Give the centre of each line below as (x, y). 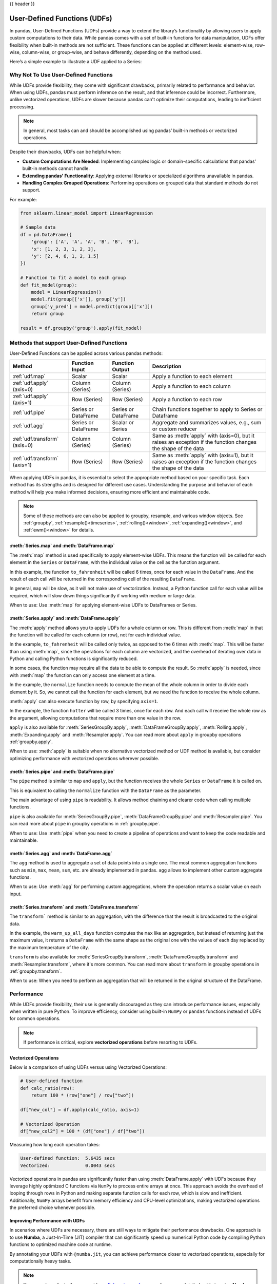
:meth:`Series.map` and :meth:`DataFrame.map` (62, 546)
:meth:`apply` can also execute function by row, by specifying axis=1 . (84, 702)
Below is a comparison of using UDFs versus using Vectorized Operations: (88, 1067)
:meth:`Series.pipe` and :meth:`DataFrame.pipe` (62, 771)
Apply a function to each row (187, 400)
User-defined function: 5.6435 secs (68, 1158)
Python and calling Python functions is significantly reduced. (74, 659)
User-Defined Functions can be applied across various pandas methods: (86, 353)
